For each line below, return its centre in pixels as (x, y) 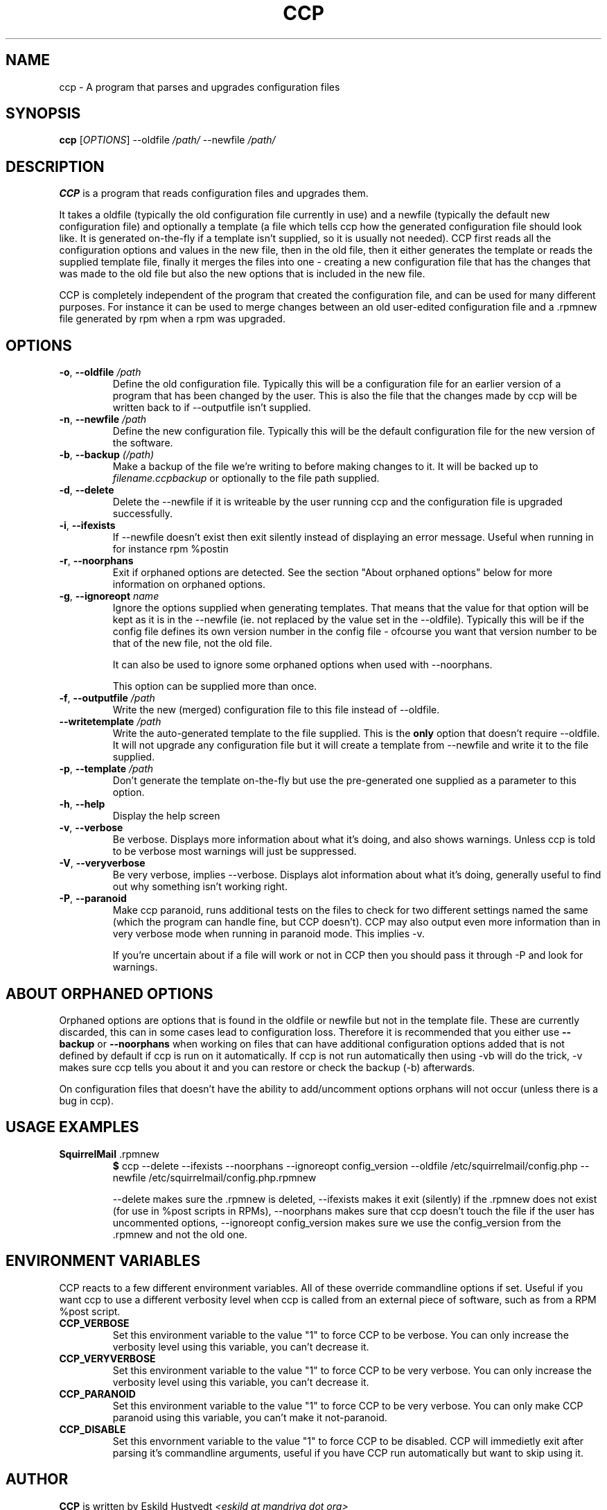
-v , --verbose (91, 828)
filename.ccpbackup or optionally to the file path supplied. (246, 478)
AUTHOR (37, 1479)
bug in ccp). (86, 1100)
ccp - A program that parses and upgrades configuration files (200, 87)
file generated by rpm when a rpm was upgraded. (172, 319)
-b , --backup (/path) (107, 455)
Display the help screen (166, 816)
